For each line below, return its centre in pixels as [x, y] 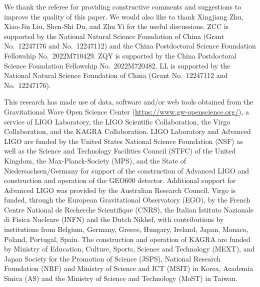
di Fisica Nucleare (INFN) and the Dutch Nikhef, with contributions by [114, 219]
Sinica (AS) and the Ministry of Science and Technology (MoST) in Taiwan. [121, 278]
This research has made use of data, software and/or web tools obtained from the [129, 102]
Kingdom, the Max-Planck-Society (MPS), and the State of [95, 160]
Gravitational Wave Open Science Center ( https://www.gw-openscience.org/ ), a [126, 111]
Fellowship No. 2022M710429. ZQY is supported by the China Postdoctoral [120, 55]
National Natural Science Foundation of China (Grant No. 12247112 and [116, 75]
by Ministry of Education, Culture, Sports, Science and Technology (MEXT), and [129, 249]
